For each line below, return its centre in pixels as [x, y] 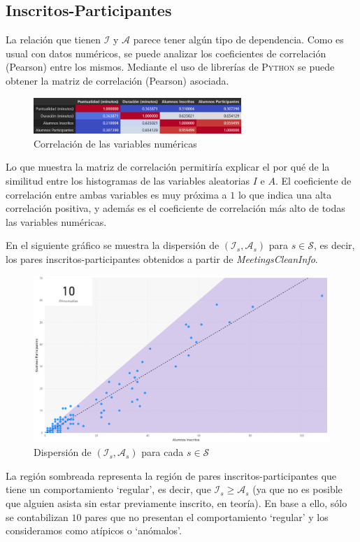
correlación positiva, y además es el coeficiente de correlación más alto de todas [175, 208]
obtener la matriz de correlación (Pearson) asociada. [117, 80]
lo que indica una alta [285, 194]
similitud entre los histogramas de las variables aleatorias [128, 180]
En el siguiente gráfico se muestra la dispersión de [113, 245]
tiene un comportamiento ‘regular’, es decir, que [108, 489]
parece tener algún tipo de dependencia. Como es [238, 40]
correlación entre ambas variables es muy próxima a [116, 194]
